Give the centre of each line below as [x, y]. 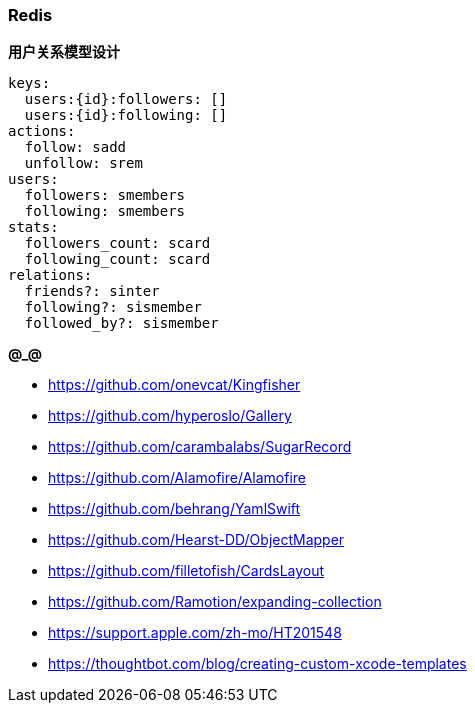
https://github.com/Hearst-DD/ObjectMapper [196, 540]
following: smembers [105, 211]
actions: [42, 131]
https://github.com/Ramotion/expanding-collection [215, 602]
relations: [50, 275]
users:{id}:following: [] [126, 115]
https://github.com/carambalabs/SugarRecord [200, 447]
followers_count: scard [117, 243]
